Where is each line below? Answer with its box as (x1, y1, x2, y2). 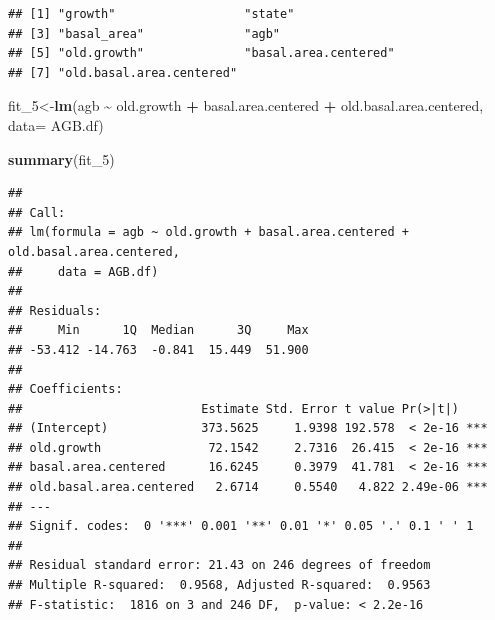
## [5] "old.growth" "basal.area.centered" (8, 46, 395, 61)
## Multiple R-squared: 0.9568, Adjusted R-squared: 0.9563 (8, 578, 431, 593)
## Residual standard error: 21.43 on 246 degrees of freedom (8, 558, 431, 573)
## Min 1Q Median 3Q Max (8, 323, 309, 338)
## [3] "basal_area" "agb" (8, 26, 281, 41)
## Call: (8, 205, 66, 220)
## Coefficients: (8, 382, 123, 397)
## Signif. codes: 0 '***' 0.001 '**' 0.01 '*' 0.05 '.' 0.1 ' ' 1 (8, 519, 474, 534)
